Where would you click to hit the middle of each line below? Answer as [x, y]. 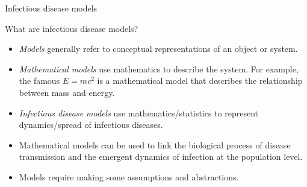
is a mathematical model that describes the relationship [200, 81]
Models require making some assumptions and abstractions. [129, 176]
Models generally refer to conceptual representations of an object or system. [158, 49]
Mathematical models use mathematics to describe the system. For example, [159, 68]
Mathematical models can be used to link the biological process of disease [155, 144]
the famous [39, 81]
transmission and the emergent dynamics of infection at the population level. [161, 157]
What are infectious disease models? [72, 28]
